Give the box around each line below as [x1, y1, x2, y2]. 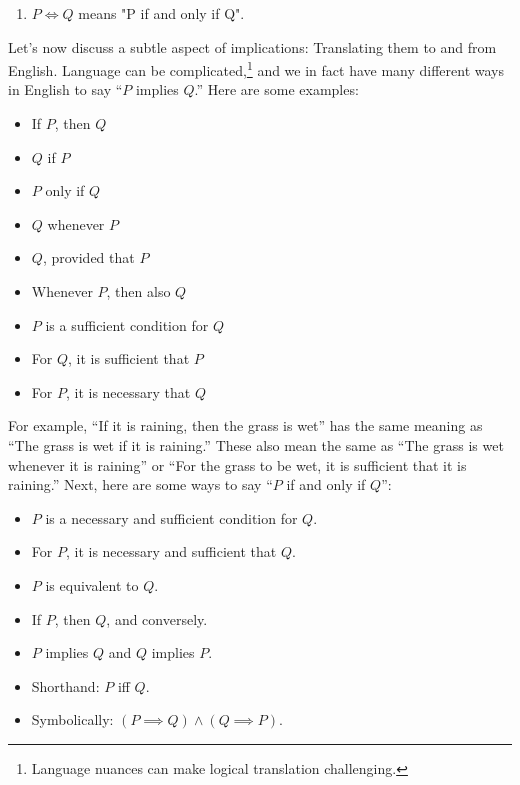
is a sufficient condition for [45, 314, 209, 335]
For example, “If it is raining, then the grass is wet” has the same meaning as [8, 415, 483, 436]
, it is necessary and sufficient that [65, 541, 277, 562]
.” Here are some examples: [194, 79, 359, 100]
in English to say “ [8, 79, 123, 100]
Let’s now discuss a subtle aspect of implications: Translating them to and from [8, 36, 497, 57]
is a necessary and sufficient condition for [45, 507, 298, 528]
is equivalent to [45, 574, 139, 595]
